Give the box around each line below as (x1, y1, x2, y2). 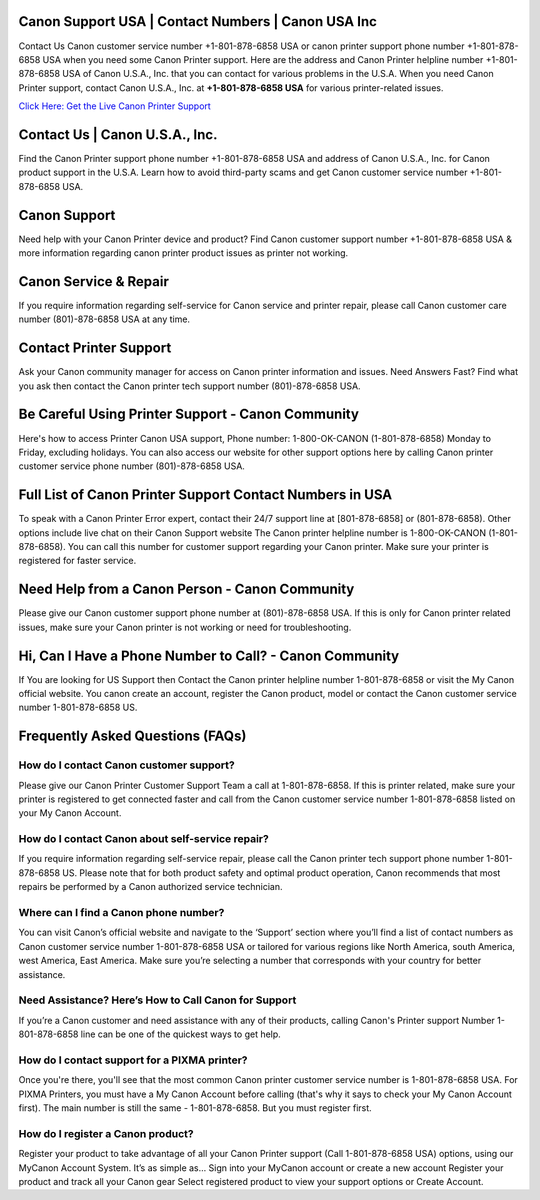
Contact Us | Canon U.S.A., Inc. (18, 126, 218, 143)
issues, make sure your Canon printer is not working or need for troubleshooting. (18, 621, 352, 633)
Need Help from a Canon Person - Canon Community (18, 581, 355, 598)
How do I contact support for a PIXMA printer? (18, 1053, 249, 1067)
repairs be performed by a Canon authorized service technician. (18, 881, 283, 893)
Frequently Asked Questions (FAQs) (18, 728, 247, 745)
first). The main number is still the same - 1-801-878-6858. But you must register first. (18, 1102, 372, 1114)
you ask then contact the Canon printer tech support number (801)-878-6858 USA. (18, 380, 361, 392)
